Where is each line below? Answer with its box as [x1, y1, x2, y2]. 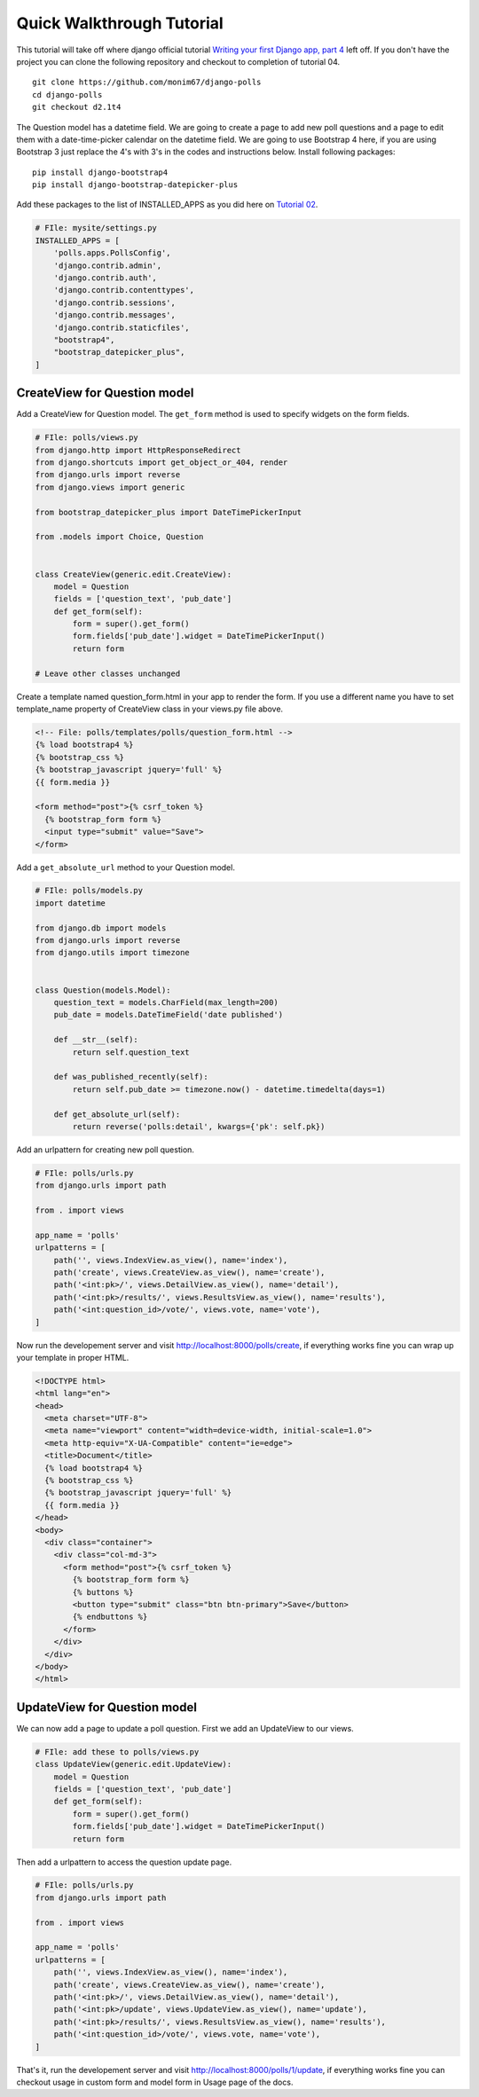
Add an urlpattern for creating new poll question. [16, 1144, 195, 1155]
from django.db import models [35, 923, 167, 933]
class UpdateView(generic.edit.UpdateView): [35, 1759, 232, 1770]
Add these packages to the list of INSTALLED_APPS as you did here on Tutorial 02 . [16, 200, 318, 210]
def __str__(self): [53, 1034, 139, 1045]
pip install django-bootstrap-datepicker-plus [32, 180, 239, 190]
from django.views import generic [35, 482, 185, 492]
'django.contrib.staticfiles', [53, 322, 190, 333]
